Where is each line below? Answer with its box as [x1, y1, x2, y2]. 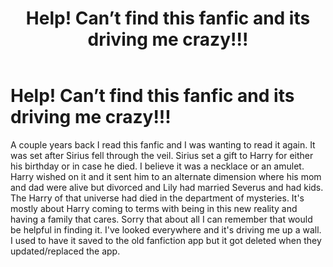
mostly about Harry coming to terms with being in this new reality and [10, 202, 298, 214]
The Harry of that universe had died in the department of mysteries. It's [10, 192, 305, 204]
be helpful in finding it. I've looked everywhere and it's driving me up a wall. [10, 223, 322, 236]
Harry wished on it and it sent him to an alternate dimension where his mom [10, 170, 322, 182]
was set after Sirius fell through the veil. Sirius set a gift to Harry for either [10, 149, 314, 161]
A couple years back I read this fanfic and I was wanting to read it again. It [10, 138, 316, 151]
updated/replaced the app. [10, 245, 121, 257]
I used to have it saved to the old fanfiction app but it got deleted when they [10, 234, 322, 246]
